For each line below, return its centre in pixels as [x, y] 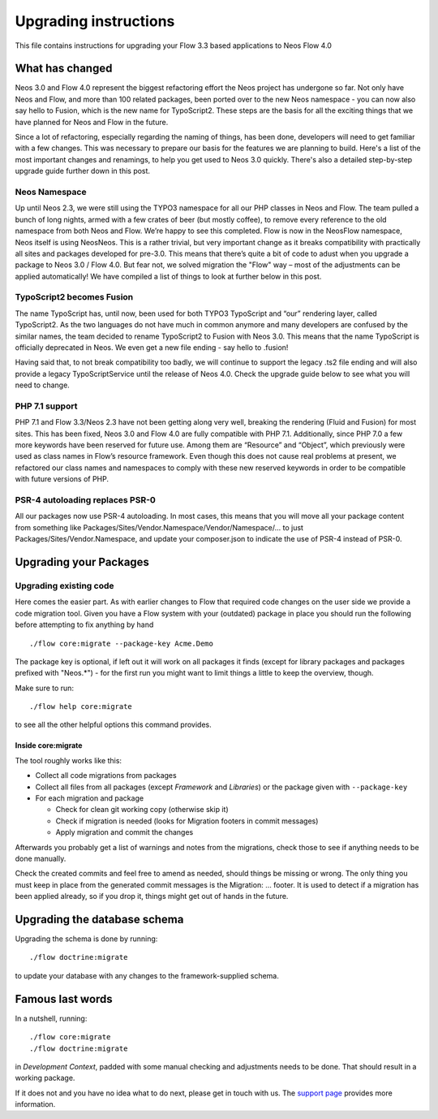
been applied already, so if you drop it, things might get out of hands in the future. [152, 896]
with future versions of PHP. [62, 479]
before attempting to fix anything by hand [84, 624]
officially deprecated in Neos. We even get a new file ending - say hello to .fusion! [152, 347]
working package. [45, 1078]
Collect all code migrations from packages [106, 776]
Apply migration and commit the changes [125, 832]
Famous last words [64, 999]
